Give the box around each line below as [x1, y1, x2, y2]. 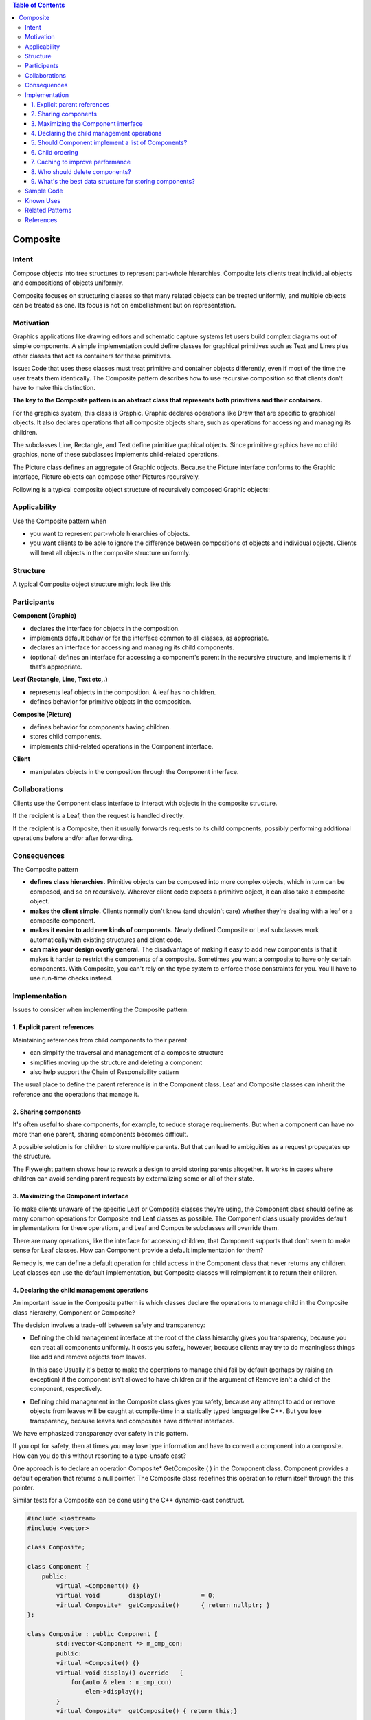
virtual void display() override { [56, 1668, 183, 1677]
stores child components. [30, 733, 102, 741]
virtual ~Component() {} [56, 1582, 140, 1590]
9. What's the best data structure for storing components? [31, 178, 195, 186]
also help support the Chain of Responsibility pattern [30, 1068, 179, 1076]
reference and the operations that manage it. [12, 1090, 139, 1098]
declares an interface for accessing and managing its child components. [30, 643, 235, 652]
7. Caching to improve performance [31, 158, 131, 166]
